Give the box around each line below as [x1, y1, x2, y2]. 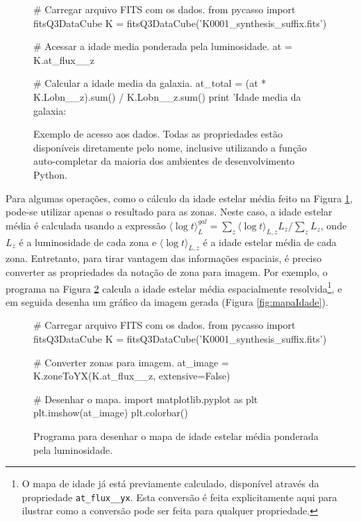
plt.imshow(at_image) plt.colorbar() [33, 405, 188, 420]
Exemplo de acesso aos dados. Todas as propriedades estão [33, 127, 283, 141]
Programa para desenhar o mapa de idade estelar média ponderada [33, 428, 319, 443]
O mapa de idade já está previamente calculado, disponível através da [22, 476, 319, 491]
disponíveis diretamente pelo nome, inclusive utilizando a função [33, 140, 307, 154]
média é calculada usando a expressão [6, 218, 166, 232]
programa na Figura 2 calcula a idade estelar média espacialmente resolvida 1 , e [6, 279, 342, 295]
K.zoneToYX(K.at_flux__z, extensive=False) [33, 368, 230, 383]
